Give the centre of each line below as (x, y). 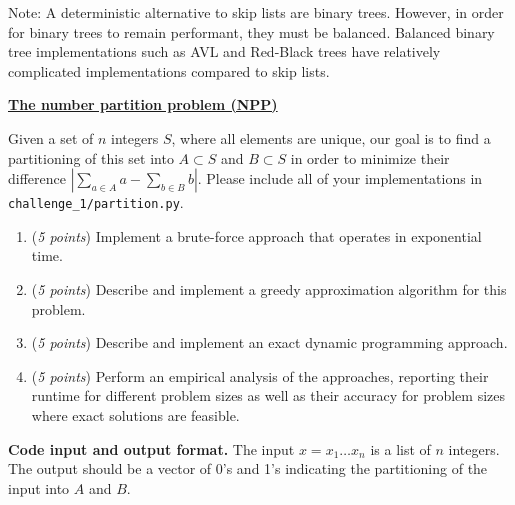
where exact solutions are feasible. (135, 414)
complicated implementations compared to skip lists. (169, 70)
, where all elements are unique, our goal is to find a (331, 137)
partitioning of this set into (91, 157)
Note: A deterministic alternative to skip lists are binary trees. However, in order (256, 12)
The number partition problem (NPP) (143, 104)
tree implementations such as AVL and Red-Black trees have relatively (224, 51)
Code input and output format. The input (151, 448)
